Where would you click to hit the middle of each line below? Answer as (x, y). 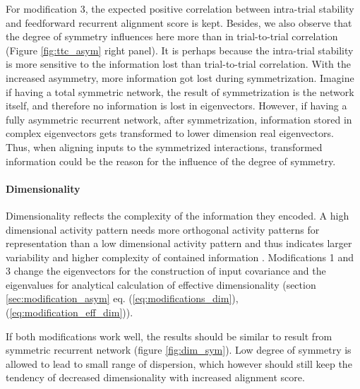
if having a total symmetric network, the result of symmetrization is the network (180, 91)
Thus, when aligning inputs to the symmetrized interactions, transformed (164, 146)
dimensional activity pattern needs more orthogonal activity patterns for (163, 229)
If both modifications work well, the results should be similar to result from (169, 336)
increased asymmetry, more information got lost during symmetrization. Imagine (180, 77)
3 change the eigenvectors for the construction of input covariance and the (166, 271)
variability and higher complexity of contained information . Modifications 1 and (180, 257)
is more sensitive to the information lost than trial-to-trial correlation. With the (179, 64)
